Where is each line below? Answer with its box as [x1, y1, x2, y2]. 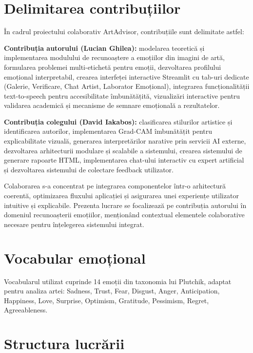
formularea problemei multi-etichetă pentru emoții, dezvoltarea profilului [4, 62, 221, 72]
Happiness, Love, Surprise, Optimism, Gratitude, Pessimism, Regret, [4, 295, 209, 305]
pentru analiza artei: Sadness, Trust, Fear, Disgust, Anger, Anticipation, [4, 286, 220, 296]
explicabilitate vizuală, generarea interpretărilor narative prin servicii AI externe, [4, 136, 246, 146]
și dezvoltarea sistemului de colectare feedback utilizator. [4, 164, 174, 174]
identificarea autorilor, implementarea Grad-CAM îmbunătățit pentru [4, 126, 212, 136]
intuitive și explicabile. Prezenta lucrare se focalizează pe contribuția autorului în [4, 200, 247, 210]
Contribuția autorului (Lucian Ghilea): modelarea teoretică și [4, 42, 205, 53]
